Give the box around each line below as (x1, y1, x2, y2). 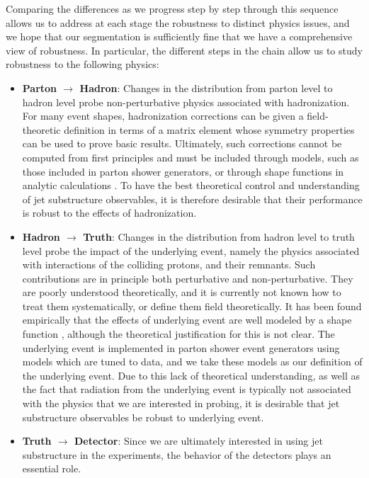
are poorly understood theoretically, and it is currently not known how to (22, 285, 341, 300)
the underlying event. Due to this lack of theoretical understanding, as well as (22, 368, 361, 382)
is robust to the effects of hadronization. (22, 205, 197, 220)
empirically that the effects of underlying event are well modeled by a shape (22, 312, 352, 327)
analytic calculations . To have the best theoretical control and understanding (22, 178, 360, 193)
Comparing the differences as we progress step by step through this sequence (6, 1, 339, 16)
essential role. (22, 461, 81, 476)
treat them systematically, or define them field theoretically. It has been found (22, 298, 362, 313)
